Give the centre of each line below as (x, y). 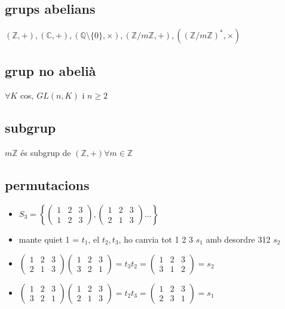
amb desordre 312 (238, 239)
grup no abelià (50, 70)
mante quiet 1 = (49, 239)
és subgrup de (46, 153)
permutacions (47, 185)
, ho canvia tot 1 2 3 (156, 239)
